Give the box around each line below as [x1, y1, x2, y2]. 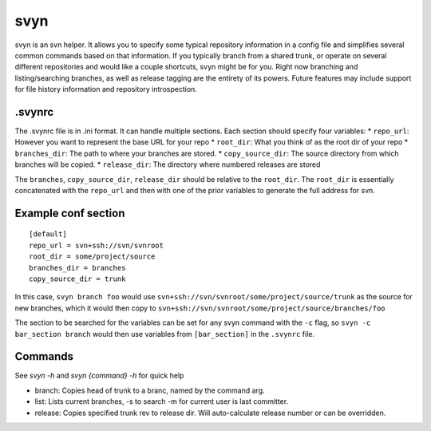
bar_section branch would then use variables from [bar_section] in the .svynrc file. [14, 329, 315, 338]
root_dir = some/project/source [29, 252, 156, 261]
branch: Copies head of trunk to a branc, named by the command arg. [34, 386, 265, 395]
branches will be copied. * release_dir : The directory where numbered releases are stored [14, 160, 321, 169]
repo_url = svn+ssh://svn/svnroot [29, 240, 164, 250]
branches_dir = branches [29, 263, 126, 272]
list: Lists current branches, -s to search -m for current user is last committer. [34, 397, 289, 406]
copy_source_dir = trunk [29, 274, 126, 283]
